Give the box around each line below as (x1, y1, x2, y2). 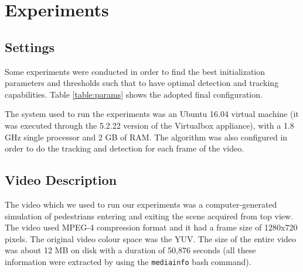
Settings (5, 37, 55, 56)
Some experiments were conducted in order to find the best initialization (5, 65, 265, 77)
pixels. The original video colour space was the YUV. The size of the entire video (5, 232, 296, 245)
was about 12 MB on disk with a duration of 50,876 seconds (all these (5, 244, 256, 256)
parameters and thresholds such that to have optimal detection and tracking (5, 77, 279, 89)
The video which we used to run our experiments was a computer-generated (5, 198, 277, 210)
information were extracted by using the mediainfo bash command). (5, 255, 251, 267)
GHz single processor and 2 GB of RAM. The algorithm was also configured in (5, 130, 288, 143)
